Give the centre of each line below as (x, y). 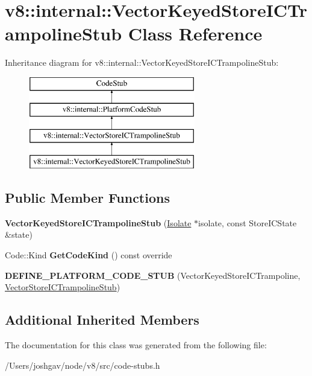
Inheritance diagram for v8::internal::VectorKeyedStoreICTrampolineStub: (142, 62)
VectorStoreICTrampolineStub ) (63, 287)
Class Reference (195, 33)
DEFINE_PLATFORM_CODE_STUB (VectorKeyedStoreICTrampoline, (153, 275)
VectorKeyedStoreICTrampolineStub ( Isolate (98, 222)
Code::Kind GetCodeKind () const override (89, 255)
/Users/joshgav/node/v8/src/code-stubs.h (83, 365)
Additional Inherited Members (102, 320)
